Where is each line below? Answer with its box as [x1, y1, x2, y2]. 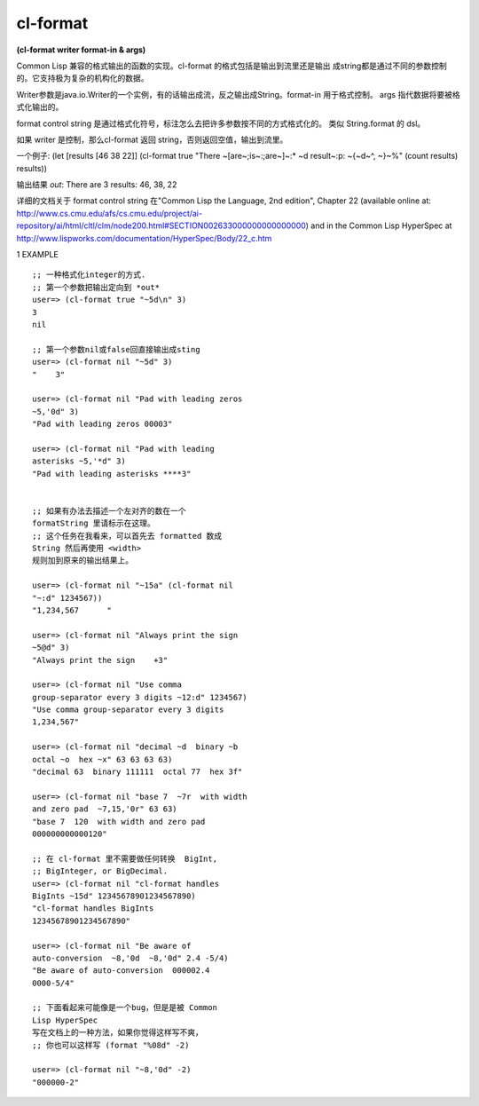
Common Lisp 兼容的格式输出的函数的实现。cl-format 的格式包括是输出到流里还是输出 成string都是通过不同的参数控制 [16, 60, 447, 71]
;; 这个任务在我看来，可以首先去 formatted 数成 [32, 531, 223, 541]
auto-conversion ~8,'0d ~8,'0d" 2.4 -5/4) [32, 952, 230, 963]
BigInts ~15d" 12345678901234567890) [32, 890, 197, 901]
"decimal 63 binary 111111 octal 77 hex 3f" [32, 767, 243, 777]
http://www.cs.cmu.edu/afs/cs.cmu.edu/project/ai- [16, 208, 203, 218]
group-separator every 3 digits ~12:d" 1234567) [32, 692, 247, 702]
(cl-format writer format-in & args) [16, 44, 146, 55]
